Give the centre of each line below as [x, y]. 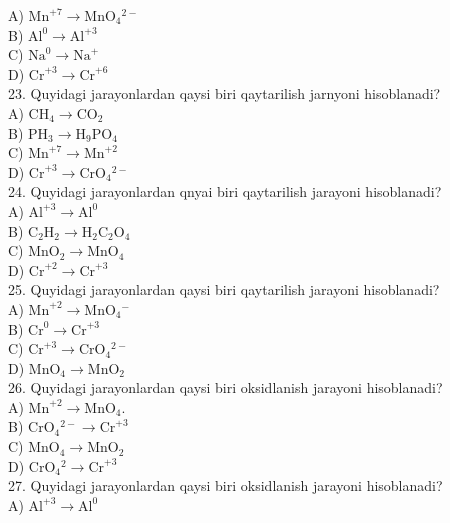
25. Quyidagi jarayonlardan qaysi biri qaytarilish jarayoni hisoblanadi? [224, 289]
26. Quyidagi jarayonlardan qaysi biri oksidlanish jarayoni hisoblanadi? [225, 387]
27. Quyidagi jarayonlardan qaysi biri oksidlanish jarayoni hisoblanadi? [225, 485]
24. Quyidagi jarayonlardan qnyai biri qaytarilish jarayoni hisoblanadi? [225, 191]
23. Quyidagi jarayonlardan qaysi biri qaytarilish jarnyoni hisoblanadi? [224, 93]
